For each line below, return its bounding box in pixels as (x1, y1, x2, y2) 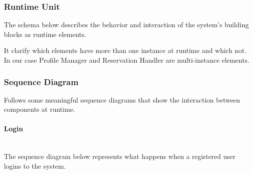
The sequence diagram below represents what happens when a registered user (4, 151, 235, 161)
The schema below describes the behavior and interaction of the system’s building (4, 19, 249, 30)
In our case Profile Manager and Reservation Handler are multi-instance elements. (4, 55, 250, 65)
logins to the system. (4, 160, 66, 171)
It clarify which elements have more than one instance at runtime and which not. (4, 45, 247, 55)
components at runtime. (4, 104, 75, 114)
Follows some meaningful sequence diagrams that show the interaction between (4, 94, 240, 104)
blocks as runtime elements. (4, 29, 86, 39)
